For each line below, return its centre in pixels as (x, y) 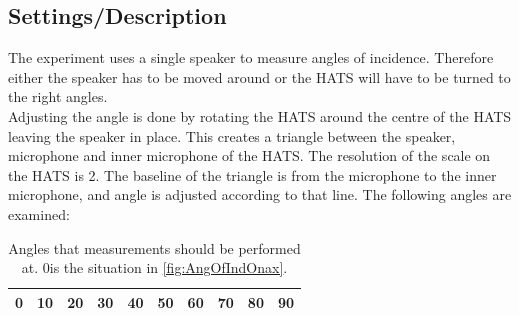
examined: (39, 213)
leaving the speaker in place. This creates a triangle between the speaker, (232, 135)
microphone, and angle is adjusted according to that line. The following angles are (260, 194)
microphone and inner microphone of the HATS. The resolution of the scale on (249, 155)
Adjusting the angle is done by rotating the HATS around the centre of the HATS (260, 115)
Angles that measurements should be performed (154, 247)
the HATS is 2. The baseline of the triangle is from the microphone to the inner (252, 174)
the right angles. (58, 96)
